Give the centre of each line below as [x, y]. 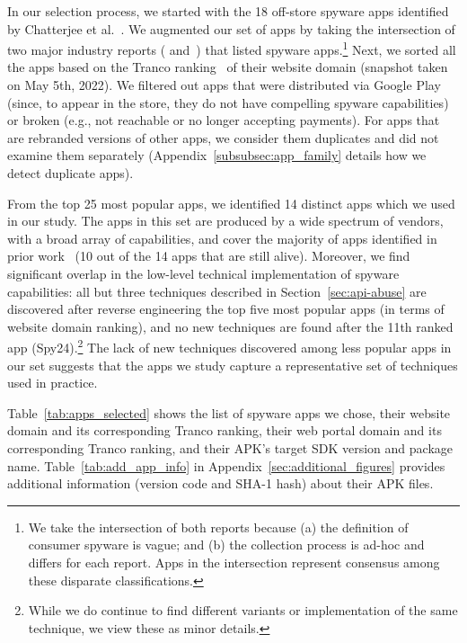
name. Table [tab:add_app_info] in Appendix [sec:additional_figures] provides [226, 465]
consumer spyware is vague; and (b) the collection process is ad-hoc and [226, 545]
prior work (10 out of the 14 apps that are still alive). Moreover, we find [209, 256]
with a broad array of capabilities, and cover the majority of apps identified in [222, 238]
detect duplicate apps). [70, 173]
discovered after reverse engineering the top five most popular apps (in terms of [226, 309]
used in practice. [53, 383]
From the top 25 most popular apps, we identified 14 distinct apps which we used [231, 203]
